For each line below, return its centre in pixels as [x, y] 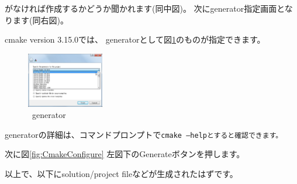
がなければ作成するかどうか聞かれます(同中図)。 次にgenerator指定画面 [141, 8]
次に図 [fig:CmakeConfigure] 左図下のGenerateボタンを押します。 [125, 154]
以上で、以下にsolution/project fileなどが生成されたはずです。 [121, 173]
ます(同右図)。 [40, 20]
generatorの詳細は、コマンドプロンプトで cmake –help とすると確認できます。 [144, 134]
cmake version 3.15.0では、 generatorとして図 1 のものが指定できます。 [135, 39]
